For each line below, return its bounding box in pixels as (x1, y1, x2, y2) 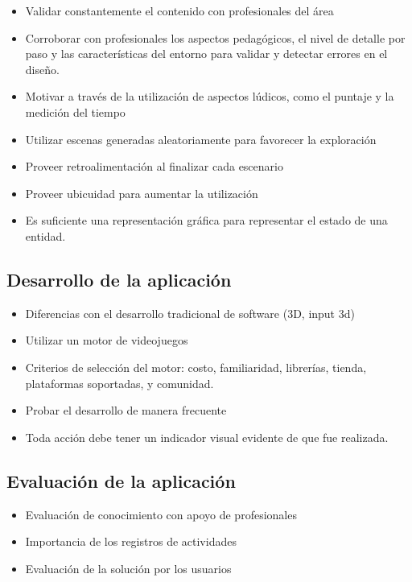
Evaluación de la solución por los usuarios (25, 559, 232, 576)
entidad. (25, 227, 66, 244)
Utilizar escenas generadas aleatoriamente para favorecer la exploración (25, 130, 377, 147)
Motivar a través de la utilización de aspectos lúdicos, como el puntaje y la (25, 88, 394, 105)
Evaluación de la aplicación (6, 468, 236, 493)
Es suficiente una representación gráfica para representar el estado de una (25, 212, 388, 229)
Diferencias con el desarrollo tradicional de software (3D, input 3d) (25, 304, 355, 321)
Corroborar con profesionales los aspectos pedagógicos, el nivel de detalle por (25, 29, 406, 46)
